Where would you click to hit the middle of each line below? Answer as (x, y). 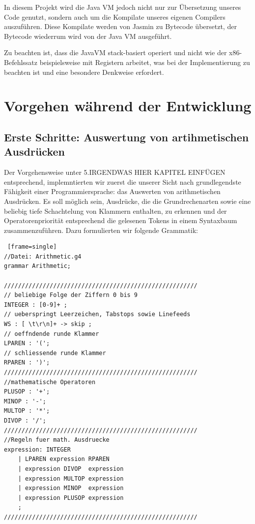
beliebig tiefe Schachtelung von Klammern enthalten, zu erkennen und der (115, 211)
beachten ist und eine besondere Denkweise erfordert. (84, 72)
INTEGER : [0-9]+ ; (36, 305)
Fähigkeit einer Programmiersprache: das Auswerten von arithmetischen (112, 191)
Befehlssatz (21, 62)
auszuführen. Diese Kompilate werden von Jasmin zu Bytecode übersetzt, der (120, 26)
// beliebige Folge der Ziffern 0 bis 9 (71, 295)
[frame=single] (32, 247)
